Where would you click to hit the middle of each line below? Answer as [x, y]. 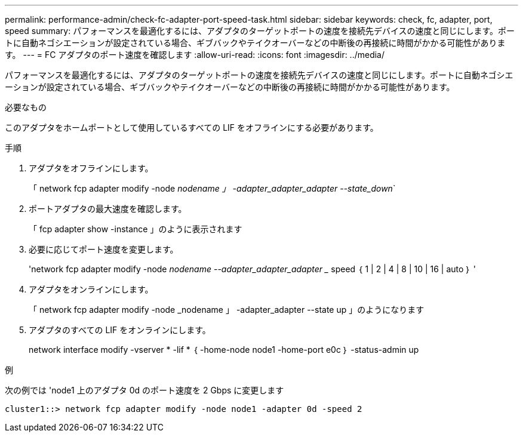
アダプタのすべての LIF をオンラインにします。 [120, 330]
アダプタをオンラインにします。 [91, 289]
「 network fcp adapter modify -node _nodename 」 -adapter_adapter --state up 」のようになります [227, 310]
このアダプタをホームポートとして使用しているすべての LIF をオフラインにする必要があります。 [192, 127]
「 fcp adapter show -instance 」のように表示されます [136, 229]
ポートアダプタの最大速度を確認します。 [108, 209]
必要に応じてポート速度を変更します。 [104, 249]
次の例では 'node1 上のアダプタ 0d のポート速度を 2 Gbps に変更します [144, 390]
